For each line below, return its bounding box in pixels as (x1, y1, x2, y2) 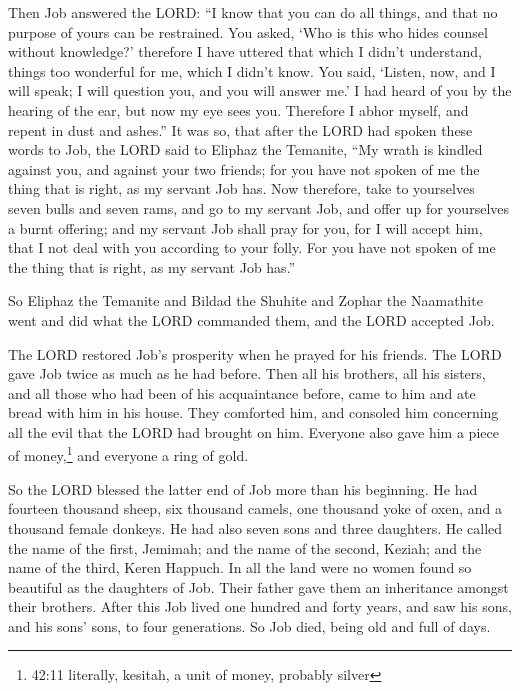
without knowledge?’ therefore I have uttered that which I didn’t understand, (8, 41, 482, 62)
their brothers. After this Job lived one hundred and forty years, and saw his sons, (8, 596, 512, 617)
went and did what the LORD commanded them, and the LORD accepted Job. (8, 309, 495, 330)
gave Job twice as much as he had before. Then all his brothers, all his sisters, (8, 363, 486, 384)
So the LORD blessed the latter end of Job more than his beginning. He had (8, 478, 478, 499)
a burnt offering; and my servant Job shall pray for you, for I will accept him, (8, 217, 483, 238)
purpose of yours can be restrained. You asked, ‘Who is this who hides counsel (8, 21, 488, 42)
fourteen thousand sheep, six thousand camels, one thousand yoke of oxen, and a (8, 498, 503, 519)
